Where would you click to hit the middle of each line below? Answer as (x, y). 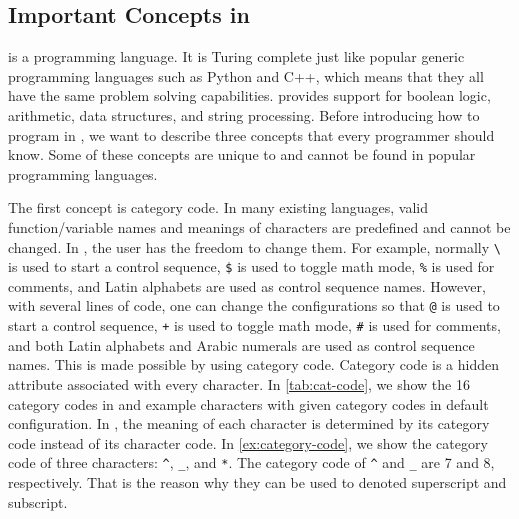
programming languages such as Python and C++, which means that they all (246, 75)
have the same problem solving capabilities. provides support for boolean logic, (249, 95)
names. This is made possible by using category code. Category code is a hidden (253, 364)
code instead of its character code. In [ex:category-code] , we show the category (248, 442)
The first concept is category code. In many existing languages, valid (218, 207)
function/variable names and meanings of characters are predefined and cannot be (259, 226)
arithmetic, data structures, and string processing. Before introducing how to (244, 114)
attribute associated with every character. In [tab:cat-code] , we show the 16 (239, 383)
